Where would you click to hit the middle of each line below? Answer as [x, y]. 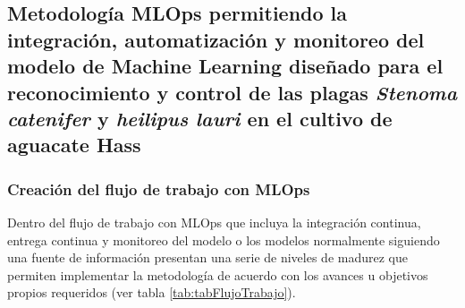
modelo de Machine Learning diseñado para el [225, 66]
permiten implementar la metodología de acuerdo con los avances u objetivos [218, 274]
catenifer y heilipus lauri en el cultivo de [200, 118]
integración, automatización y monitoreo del [216, 39]
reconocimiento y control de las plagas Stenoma [232, 92]
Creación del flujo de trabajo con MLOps [159, 188]
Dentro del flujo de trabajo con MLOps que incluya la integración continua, [214, 222]
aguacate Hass [74, 145]
